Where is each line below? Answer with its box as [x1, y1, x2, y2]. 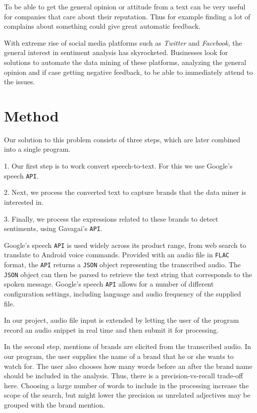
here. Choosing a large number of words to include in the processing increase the [4, 380, 249, 390]
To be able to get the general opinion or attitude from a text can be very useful [4, 1, 246, 11]
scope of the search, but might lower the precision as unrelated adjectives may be [4, 390, 251, 400]
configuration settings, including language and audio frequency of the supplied [4, 289, 241, 299]
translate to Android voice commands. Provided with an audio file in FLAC [4, 249, 229, 260]
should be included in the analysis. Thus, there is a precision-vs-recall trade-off [4, 370, 243, 381]
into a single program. [4, 144, 71, 154]
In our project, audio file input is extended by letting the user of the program [4, 315, 239, 325]
